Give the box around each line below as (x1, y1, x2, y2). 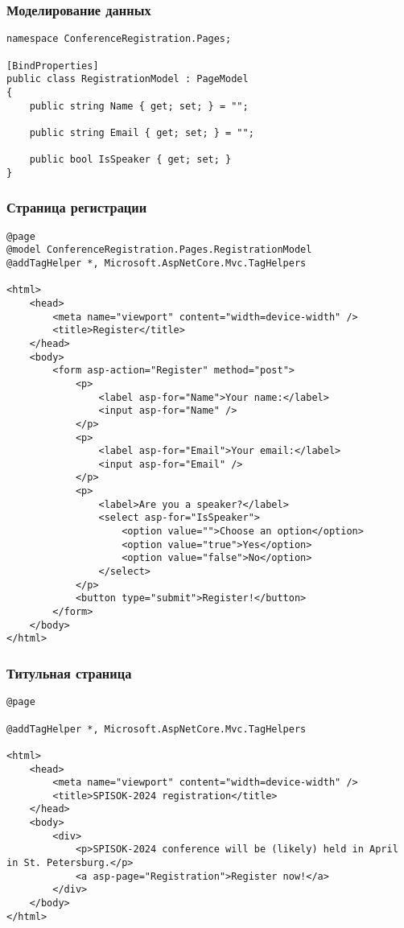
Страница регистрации (6, 197, 147, 217)
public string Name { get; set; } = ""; (29, 100, 249, 112)
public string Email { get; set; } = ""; (29, 126, 254, 138)
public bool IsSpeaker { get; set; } (29, 154, 232, 166)
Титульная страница (6, 662, 132, 683)
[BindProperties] (6, 60, 99, 72)
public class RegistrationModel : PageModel (6, 73, 249, 85)
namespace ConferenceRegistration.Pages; (6, 33, 232, 45)
